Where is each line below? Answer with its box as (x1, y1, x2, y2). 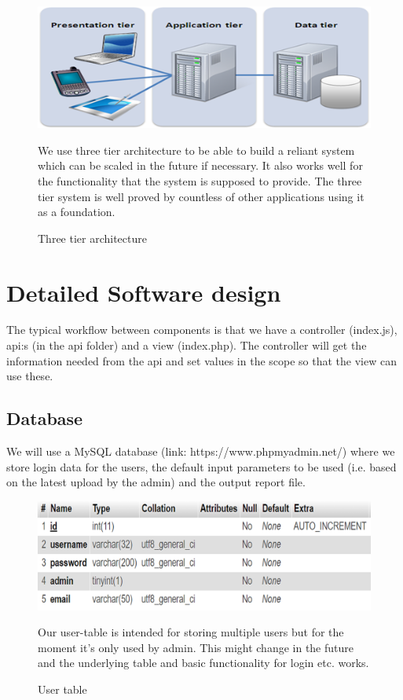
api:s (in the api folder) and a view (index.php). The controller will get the (6, 337, 367, 354)
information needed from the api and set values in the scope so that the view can (6, 352, 397, 368)
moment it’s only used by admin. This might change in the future (38, 639, 354, 655)
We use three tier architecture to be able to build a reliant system (38, 141, 355, 158)
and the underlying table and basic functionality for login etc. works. (38, 654, 369, 671)
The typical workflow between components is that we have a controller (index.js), (6, 321, 398, 338)
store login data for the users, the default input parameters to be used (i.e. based (6, 458, 397, 475)
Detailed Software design (6, 276, 281, 308)
